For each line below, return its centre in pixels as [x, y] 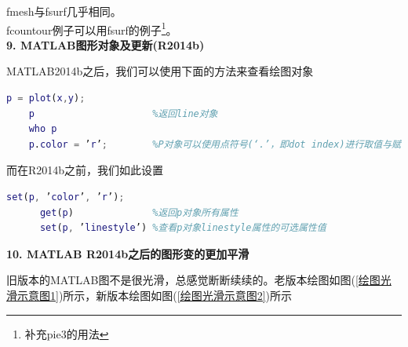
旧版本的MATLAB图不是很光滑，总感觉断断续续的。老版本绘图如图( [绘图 [193, 280]
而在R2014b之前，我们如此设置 [85, 170]
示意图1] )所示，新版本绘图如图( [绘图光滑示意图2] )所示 [155, 295]
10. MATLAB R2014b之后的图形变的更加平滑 [128, 253]
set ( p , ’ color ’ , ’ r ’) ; [66, 197]
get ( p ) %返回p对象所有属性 [139, 212]
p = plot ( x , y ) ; [46, 99]
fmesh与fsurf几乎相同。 [64, 11]
